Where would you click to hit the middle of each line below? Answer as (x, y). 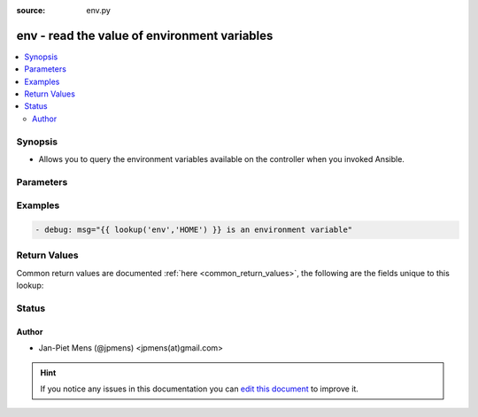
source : (31, 10)
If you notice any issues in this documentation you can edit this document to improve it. (199, 389)
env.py (98, 10)
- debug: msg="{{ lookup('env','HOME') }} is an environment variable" (194, 230)
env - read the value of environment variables (145, 35)
